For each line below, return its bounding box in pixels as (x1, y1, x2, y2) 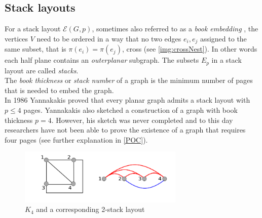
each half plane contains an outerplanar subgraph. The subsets (5, 55, 199, 65)
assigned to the (200, 33, 247, 43)
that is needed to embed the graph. (5, 84, 114, 95)
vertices (5, 33, 28, 43)
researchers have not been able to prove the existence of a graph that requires (5, 124, 246, 135)
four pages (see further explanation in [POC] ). (5, 134, 148, 145)
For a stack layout (5, 23, 61, 34)
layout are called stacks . (5, 65, 79, 75)
